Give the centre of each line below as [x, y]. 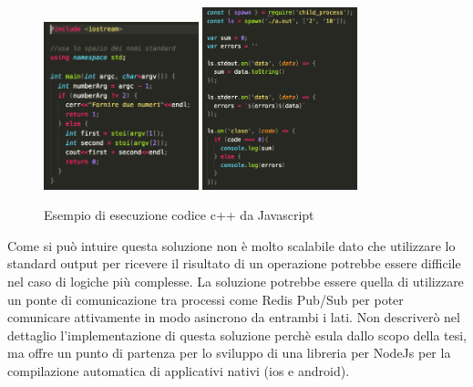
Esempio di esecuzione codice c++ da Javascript [179, 215]
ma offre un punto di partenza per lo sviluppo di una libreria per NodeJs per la [229, 353]
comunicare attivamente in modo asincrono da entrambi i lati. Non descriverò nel [234, 317]
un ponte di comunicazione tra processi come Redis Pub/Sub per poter [206, 299]
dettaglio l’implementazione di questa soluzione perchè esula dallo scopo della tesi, [237, 335]
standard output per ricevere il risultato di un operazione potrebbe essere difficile [234, 263]
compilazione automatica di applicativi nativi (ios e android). [179, 370]
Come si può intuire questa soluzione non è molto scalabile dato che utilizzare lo [231, 245]
